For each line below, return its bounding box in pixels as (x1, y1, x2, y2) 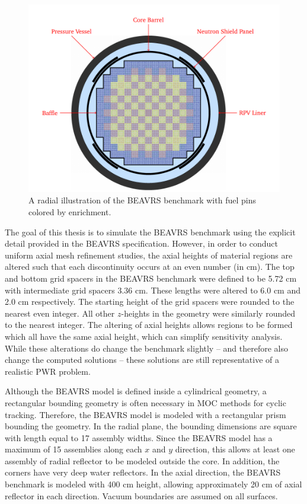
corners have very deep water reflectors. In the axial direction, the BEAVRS (5, 466, 281, 479)
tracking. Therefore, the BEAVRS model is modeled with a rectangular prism (5, 408, 286, 420)
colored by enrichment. (28, 206, 111, 218)
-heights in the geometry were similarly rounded (121, 307, 295, 319)
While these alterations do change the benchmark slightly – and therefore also (5, 342, 289, 354)
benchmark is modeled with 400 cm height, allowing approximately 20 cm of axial (5, 478, 302, 490)
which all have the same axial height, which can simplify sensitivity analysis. (5, 330, 283, 342)
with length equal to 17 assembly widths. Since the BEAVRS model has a (5, 431, 273, 444)
